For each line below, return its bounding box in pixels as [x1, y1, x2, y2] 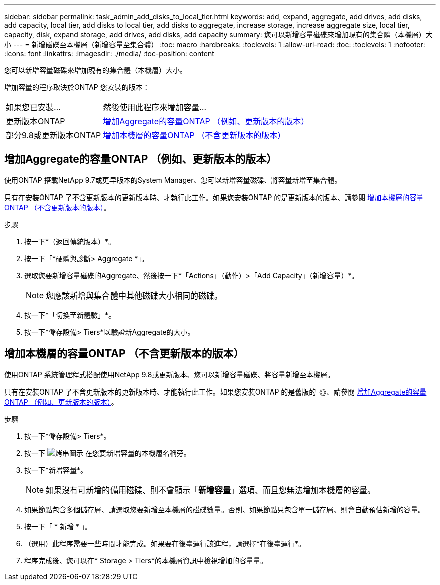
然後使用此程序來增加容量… [103, 102, 207, 112]
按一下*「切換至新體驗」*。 [24, 310, 116, 319]
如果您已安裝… [6, 102, 61, 112]
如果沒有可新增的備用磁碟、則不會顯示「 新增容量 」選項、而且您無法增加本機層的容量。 [46, 484, 376, 495]
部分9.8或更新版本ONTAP [6, 130, 101, 140]
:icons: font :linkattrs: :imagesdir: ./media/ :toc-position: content [4, 49, 214, 58]
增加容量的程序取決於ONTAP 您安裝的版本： [4, 83, 150, 91]
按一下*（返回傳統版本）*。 [24, 237, 116, 246]
